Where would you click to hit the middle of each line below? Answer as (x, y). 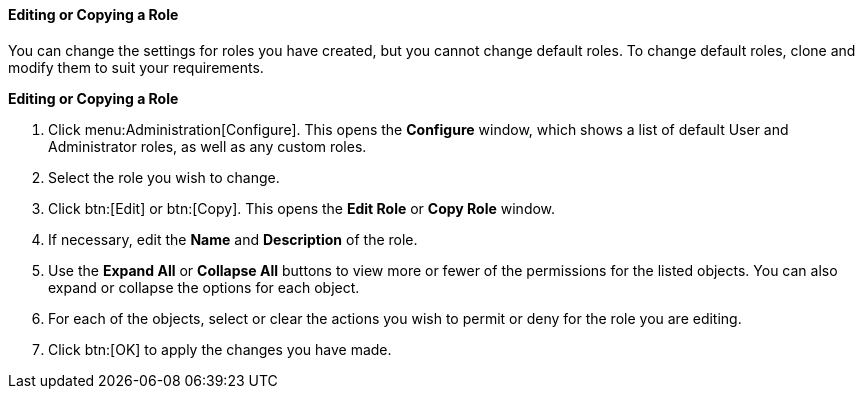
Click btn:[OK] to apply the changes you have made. (220, 349)
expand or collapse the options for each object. (204, 287)
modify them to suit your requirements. (136, 67)
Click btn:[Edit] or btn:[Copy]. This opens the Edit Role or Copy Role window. (302, 208)
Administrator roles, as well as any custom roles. (207, 146)
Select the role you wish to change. (164, 177)
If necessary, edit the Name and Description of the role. (233, 239)
